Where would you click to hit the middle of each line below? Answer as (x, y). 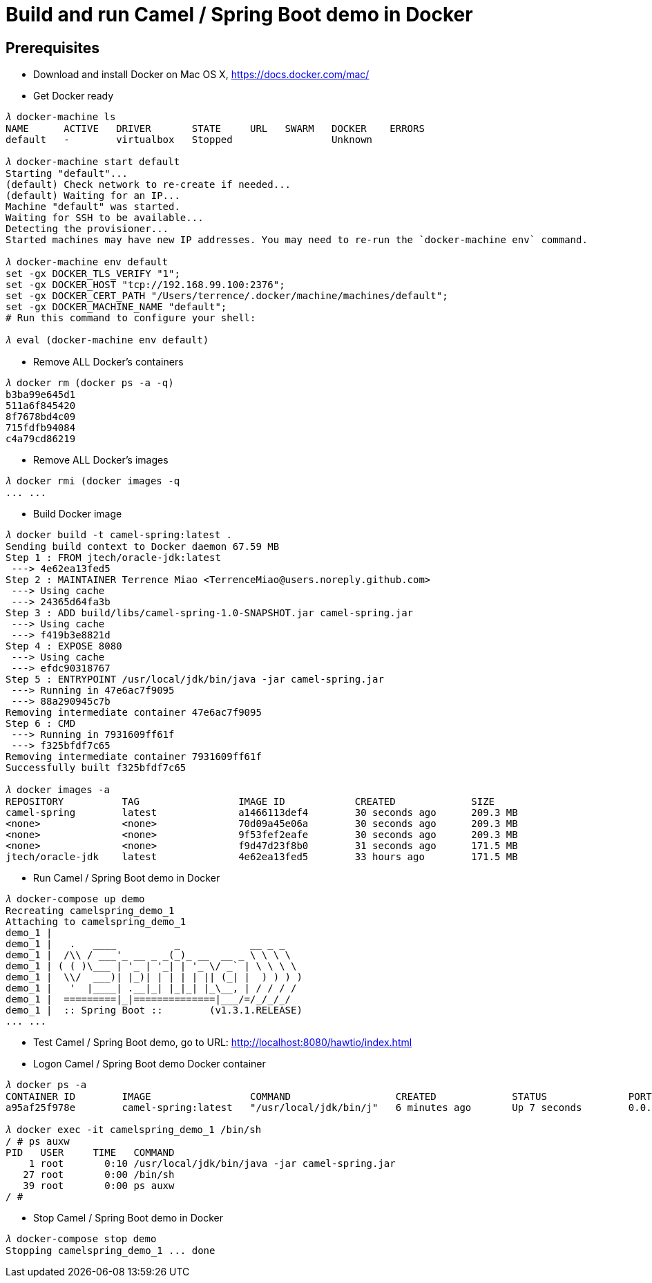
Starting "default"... (67, 174)
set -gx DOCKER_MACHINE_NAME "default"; (116, 307)
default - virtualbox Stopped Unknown (189, 140)
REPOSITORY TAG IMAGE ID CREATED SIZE (250, 802)
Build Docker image (78, 514)
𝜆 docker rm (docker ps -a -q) (90, 383)
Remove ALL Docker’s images (101, 460)
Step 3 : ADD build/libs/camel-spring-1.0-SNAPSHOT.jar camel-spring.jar (210, 613)
